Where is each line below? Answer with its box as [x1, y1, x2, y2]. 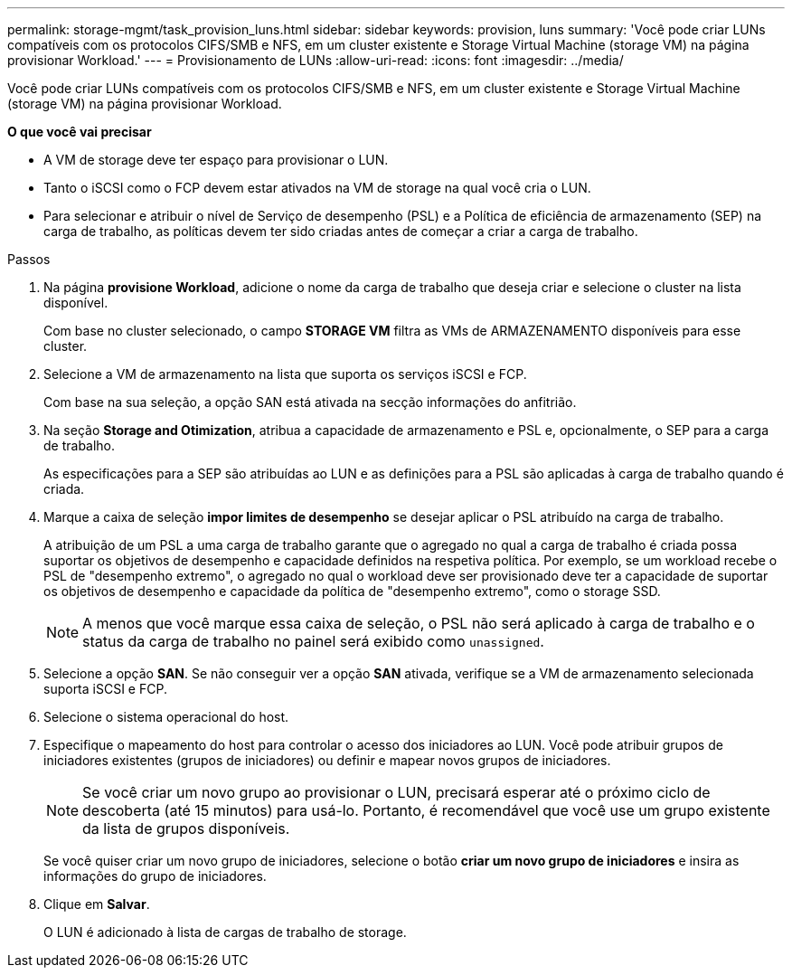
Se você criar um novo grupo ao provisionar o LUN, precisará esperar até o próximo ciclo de [82, 783, 711, 801]
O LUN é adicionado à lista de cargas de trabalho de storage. [43, 924, 407, 940]
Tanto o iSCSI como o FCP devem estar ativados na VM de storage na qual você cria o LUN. [43, 180, 591, 195]
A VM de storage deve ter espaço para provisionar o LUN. [43, 152, 389, 167]
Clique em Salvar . [43, 896, 150, 912]
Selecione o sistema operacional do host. [43, 709, 289, 724]
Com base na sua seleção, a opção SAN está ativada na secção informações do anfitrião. [43, 394, 577, 410]
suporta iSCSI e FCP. [43, 681, 167, 696]
